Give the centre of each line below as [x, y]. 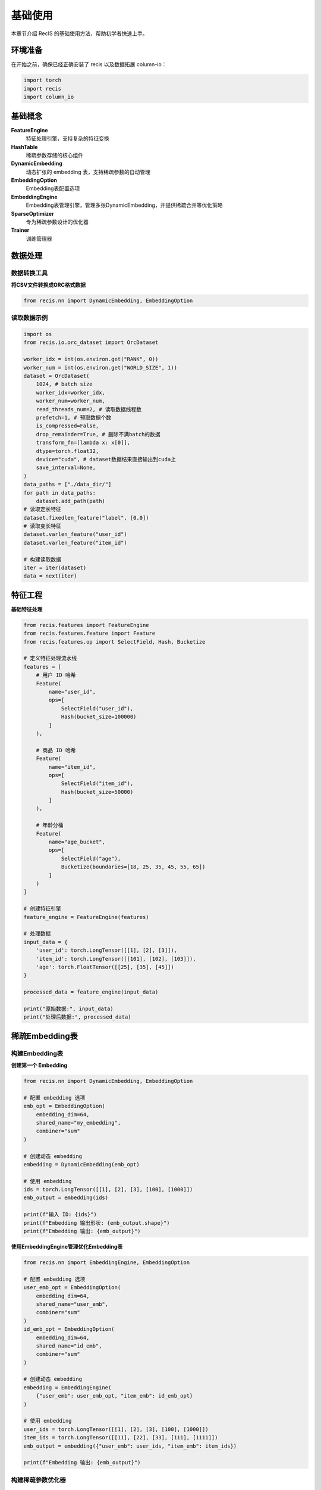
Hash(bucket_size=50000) [97, 792]
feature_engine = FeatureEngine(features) [86, 917]
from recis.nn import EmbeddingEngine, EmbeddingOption [107, 1262]
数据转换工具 [29, 273]
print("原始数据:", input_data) [69, 1008]
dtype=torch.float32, [67, 451]
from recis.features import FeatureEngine [86, 625]
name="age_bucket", [77, 842]
